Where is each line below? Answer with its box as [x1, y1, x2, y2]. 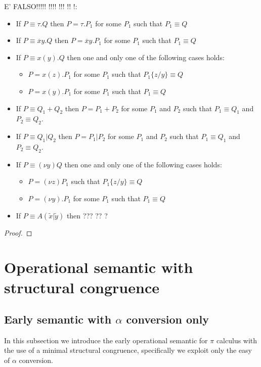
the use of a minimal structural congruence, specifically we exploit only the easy [4, 345, 252, 355]
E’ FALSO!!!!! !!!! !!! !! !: [4, 1, 77, 11]
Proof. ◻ [4, 227, 32, 238]
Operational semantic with [4, 257, 193, 278]
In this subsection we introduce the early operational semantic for [4, 335, 208, 345]
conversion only [126, 311, 209, 327]
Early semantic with [4, 311, 112, 327]
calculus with [216, 335, 257, 345]
